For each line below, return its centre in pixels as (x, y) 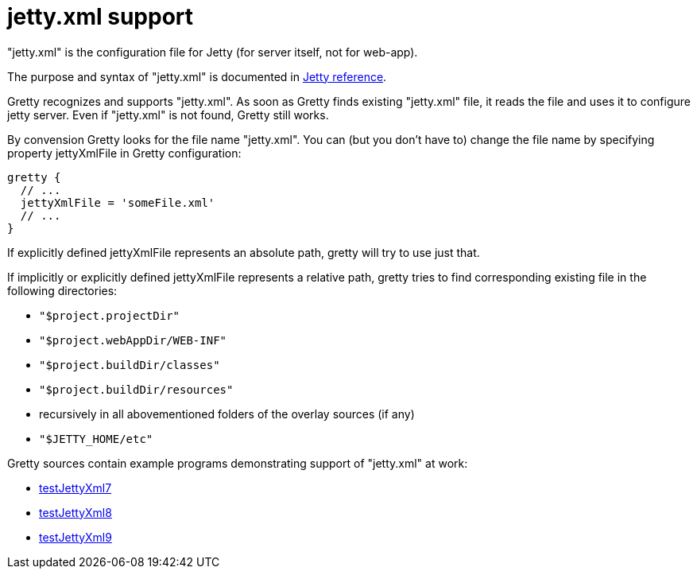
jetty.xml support (101, 17)
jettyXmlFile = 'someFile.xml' (118, 202)
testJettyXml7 (76, 488)
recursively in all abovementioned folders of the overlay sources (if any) (227, 414)
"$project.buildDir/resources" (136, 389)
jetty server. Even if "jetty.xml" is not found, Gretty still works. (168, 115)
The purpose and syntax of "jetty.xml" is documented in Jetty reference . (197, 76)
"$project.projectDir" (110, 315)
